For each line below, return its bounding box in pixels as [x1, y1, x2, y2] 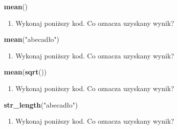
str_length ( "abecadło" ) [4, 99, 78, 110]
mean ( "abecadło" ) [4, 34, 60, 44]
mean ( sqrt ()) [4, 67, 47, 77]
